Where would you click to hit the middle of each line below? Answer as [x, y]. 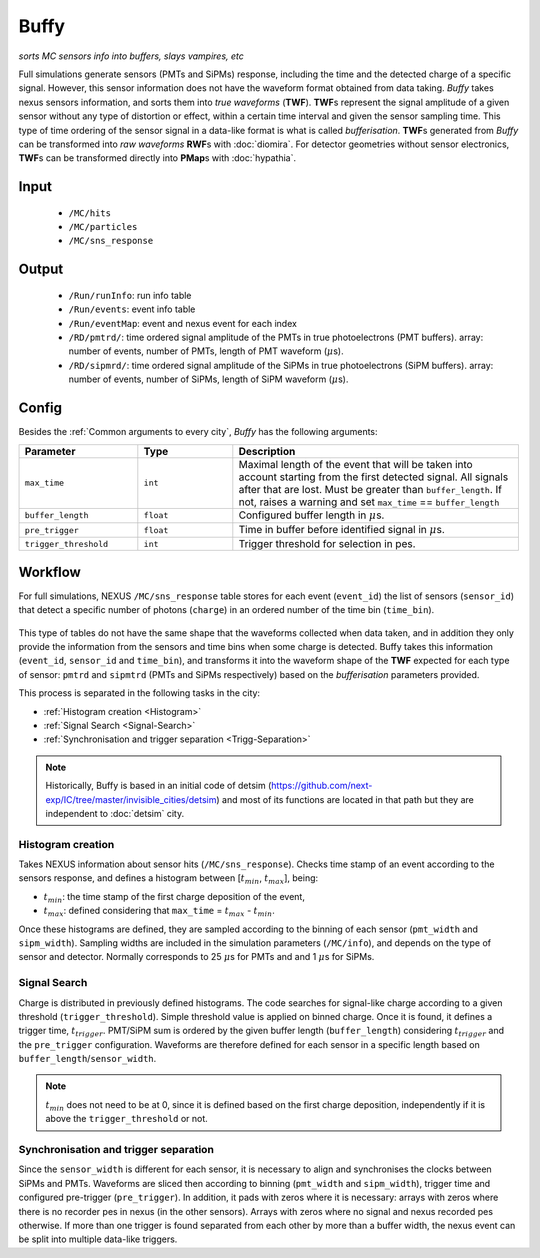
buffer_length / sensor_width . [87, 1059]
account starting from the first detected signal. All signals [373, 477]
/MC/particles [103, 227]
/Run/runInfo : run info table [130, 295]
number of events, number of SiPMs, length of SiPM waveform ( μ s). [208, 379]
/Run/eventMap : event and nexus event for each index [182, 323]
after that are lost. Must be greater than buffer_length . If [370, 489]
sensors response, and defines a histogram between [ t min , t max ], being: [168, 879]
